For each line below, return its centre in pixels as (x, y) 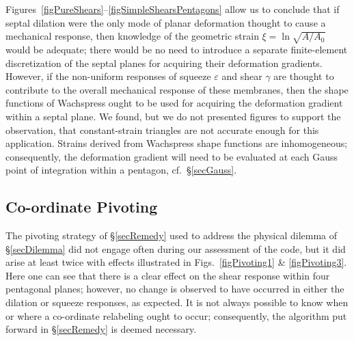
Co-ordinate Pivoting (82, 207)
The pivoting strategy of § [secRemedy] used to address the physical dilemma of (172, 235)
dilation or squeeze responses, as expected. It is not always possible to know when (177, 302)
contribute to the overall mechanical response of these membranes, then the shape (177, 89)
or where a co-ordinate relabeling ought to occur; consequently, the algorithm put (176, 315)
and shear (242, 76)
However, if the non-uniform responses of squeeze (108, 76)
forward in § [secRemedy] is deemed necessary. (101, 329)
